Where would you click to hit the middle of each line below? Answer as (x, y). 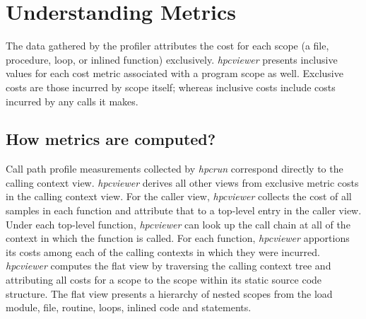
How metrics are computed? (111, 139)
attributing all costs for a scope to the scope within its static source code (164, 280)
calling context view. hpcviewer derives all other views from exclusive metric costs (182, 182)
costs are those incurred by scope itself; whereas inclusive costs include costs (171, 87)
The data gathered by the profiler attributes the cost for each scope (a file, (167, 46)
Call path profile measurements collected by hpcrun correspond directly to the (175, 169)
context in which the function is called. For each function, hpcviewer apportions (178, 238)
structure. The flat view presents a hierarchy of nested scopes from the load (169, 293)
